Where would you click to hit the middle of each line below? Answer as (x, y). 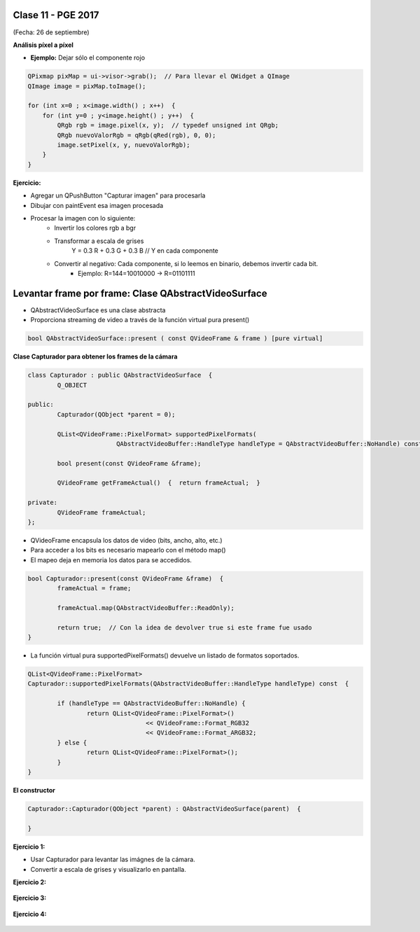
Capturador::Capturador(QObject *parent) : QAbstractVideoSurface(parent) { (164, 808)
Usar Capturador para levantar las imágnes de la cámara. (113, 860)
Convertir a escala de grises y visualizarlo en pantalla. (108, 869)
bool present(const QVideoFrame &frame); (129, 463)
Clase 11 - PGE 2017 (56, 15)
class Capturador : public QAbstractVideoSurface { (120, 375)
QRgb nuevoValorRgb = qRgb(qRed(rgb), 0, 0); (136, 135)
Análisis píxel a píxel (43, 45)
